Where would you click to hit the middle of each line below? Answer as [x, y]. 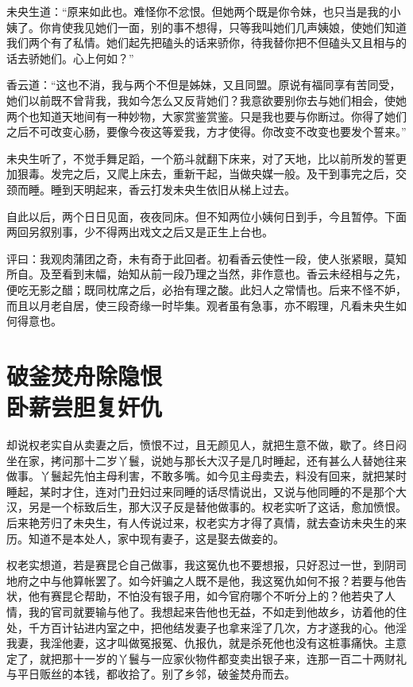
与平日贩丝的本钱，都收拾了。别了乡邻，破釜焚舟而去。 [151, 674]
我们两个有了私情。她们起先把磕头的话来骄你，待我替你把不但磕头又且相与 [201, 43]
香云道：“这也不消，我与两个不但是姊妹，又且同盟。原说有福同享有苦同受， [204, 85]
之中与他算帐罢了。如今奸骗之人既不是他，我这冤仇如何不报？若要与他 [212, 580]
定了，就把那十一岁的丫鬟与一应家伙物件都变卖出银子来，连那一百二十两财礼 [206, 658]
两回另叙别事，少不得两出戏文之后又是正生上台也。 [140, 232]
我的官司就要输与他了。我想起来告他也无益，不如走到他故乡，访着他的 [212, 611]
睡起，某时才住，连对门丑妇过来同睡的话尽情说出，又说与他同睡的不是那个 [201, 491]
